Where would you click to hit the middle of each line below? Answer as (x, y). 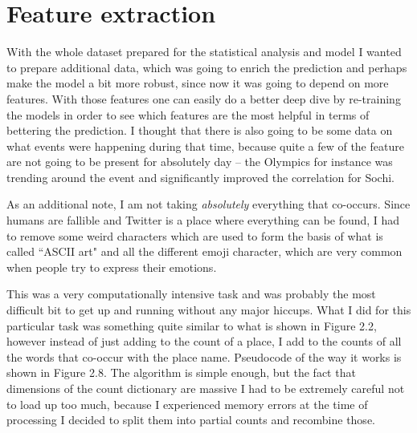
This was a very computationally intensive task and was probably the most (191, 294)
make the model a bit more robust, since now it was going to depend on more (198, 83)
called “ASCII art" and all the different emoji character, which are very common (204, 251)
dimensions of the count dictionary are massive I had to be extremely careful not (206, 388)
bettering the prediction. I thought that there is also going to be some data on (200, 130)
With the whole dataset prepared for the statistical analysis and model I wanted (204, 52)
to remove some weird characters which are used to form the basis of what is (195, 235)
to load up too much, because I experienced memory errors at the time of (187, 404)
